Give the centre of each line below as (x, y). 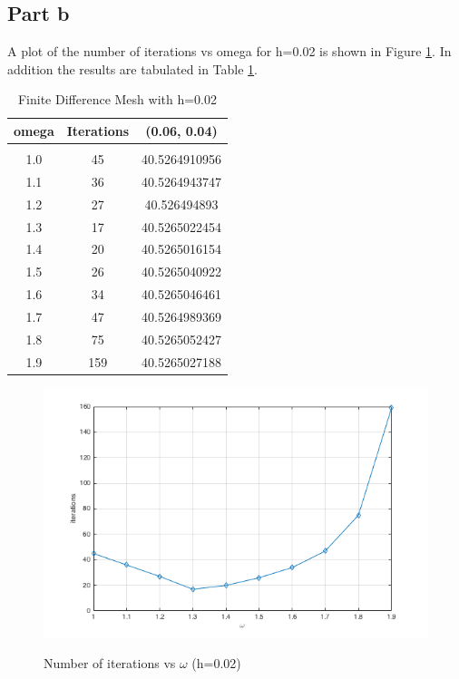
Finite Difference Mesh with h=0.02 (117, 99)
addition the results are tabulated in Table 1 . (132, 68)
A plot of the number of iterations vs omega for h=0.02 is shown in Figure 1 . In (229, 51)
